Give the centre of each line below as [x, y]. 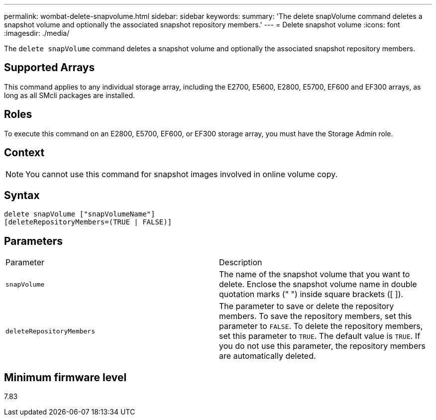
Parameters [33, 241]
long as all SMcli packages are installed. [69, 95]
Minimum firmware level [65, 377]
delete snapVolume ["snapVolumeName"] [80, 214]
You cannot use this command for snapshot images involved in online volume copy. [182, 174]
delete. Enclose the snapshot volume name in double [318, 284]
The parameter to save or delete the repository [307, 306]
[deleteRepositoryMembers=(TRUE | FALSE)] [88, 222]
